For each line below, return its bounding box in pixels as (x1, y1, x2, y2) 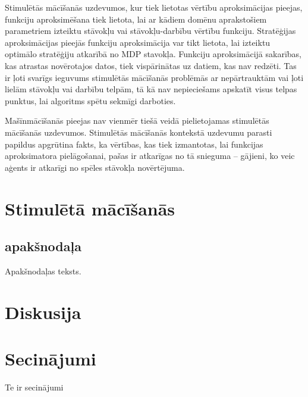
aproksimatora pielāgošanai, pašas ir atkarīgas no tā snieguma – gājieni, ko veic (5, 149, 295, 162)
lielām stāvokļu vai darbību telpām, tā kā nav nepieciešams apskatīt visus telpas (5, 83, 297, 95)
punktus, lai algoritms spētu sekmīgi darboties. (5, 94, 176, 107)
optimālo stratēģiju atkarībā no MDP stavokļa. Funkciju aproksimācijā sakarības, (5, 48, 301, 60)
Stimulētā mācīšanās (5, 196, 175, 220)
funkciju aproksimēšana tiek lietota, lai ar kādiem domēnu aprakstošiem (5, 12, 267, 25)
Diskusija (5, 299, 81, 324)
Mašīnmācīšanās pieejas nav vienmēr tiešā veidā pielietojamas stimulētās (5, 114, 269, 127)
